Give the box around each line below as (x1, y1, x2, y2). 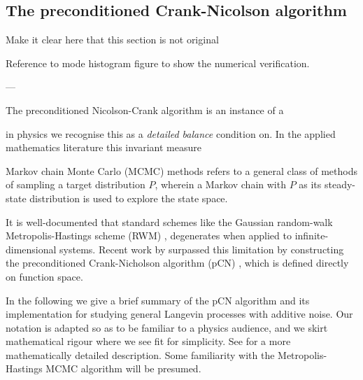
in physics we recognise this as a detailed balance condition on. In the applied (6, 126, 336, 141)
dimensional (6, 241, 57, 256)
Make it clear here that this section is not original (6, 32, 219, 47)
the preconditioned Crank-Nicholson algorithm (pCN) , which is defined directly (6, 255, 349, 270)
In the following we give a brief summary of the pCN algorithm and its (6, 293, 310, 307)
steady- (324, 177, 356, 192)
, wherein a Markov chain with (155, 177, 286, 192)
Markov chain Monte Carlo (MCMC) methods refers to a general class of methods (6, 163, 357, 178)
